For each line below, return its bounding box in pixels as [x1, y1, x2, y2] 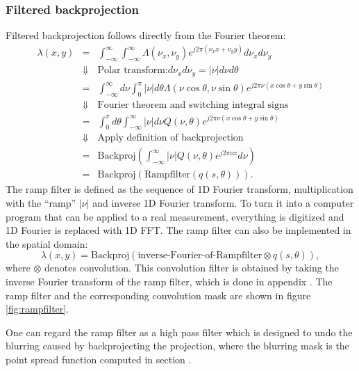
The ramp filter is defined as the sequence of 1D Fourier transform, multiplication [6, 182, 353, 196]
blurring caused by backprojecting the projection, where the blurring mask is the [6, 338, 349, 353]
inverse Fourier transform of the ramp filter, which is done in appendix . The [6, 274, 333, 288]
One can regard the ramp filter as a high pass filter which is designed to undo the [6, 324, 353, 339]
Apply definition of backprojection [97, 133, 244, 143]
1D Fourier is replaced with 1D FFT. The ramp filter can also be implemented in [6, 223, 351, 237]
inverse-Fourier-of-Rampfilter [137, 251, 262, 261]
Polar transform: [97, 65, 168, 76]
